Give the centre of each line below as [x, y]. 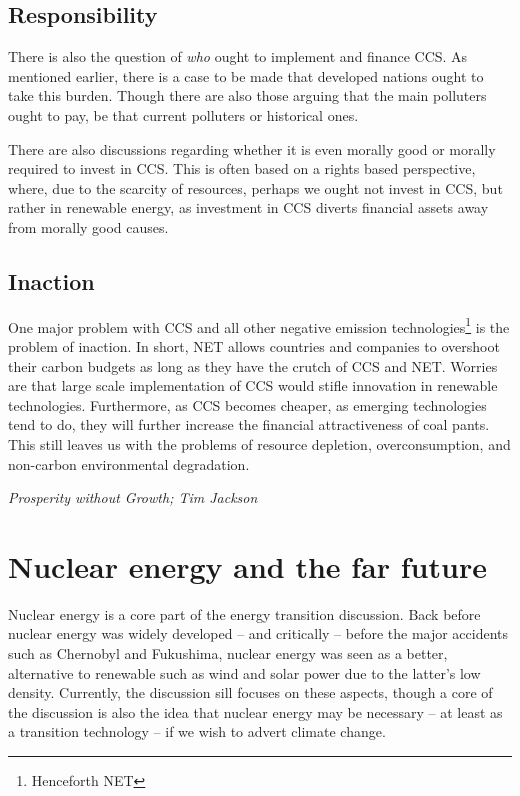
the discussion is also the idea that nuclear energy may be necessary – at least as [255, 711]
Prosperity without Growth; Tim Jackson [133, 497]
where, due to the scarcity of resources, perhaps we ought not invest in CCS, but [255, 187]
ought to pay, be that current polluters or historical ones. [183, 114]
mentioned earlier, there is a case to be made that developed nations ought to [246, 75]
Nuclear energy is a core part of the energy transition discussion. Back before [244, 613]
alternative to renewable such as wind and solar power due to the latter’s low [244, 672]
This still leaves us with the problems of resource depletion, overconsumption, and [259, 443]
